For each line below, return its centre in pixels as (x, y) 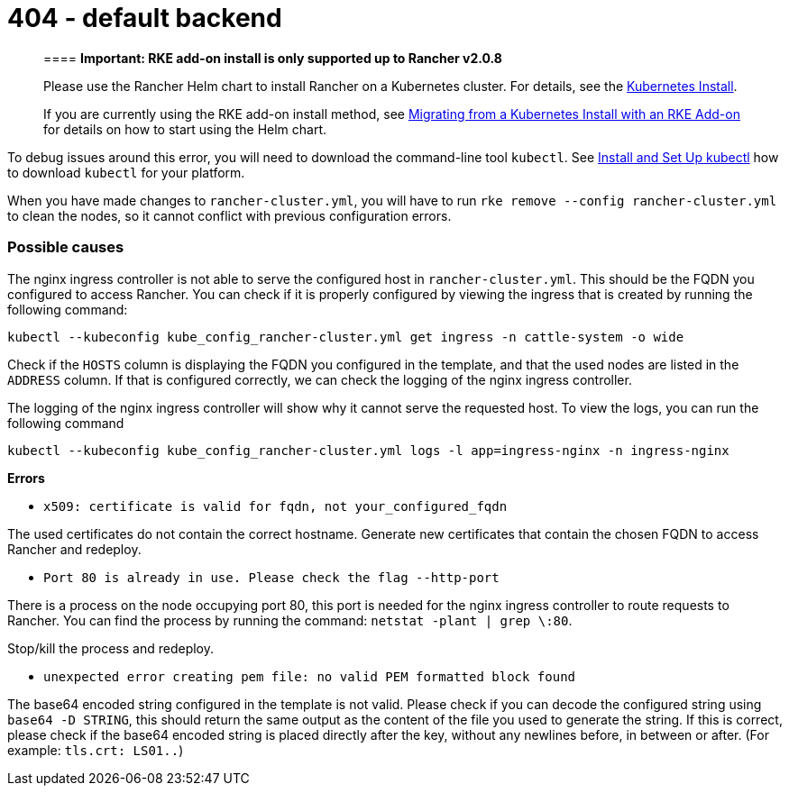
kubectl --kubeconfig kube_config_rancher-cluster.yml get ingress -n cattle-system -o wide (346, 337)
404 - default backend (145, 18)
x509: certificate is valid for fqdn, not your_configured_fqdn (275, 506)
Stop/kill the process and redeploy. (111, 648)
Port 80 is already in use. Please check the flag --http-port (271, 577)
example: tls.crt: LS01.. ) (96, 750)
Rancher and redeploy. (74, 549)
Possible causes (66, 247)
